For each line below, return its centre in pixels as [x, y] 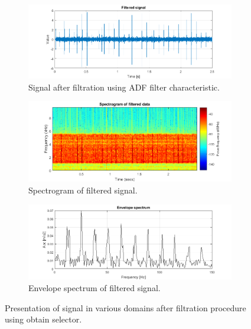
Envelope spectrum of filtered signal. [94, 288]
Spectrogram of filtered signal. [83, 190]
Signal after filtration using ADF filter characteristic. [124, 87]
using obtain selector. [43, 319]
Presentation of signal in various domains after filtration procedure [125, 307]
